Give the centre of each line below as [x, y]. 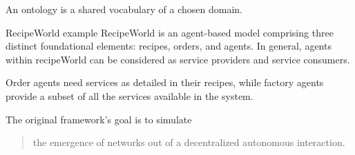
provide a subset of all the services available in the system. [129, 95]
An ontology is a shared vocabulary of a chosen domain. [124, 9]
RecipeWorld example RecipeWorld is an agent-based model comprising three [170, 32]
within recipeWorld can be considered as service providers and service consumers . [178, 59]
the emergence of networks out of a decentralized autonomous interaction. [189, 142]
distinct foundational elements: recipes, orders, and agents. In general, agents [169, 46]
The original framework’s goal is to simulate [99, 119]
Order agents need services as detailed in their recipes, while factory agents [165, 82]
